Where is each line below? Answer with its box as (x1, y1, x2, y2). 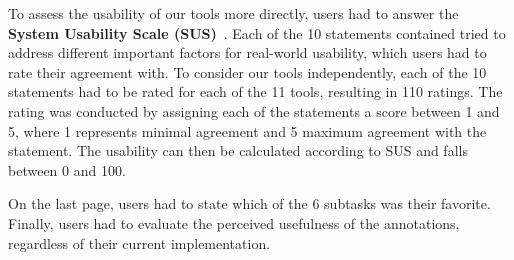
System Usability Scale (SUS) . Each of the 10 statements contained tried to (8, 22, 506, 43)
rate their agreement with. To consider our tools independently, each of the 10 (8, 61, 487, 82)
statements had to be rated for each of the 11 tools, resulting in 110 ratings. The (8, 81, 503, 102)
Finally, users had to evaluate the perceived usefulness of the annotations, (8, 212, 460, 233)
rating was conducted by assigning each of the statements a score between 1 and (8, 100, 500, 121)
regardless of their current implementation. (8, 232, 271, 253)
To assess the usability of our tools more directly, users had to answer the (8, 3, 459, 23)
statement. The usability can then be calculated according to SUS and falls (8, 140, 468, 161)
